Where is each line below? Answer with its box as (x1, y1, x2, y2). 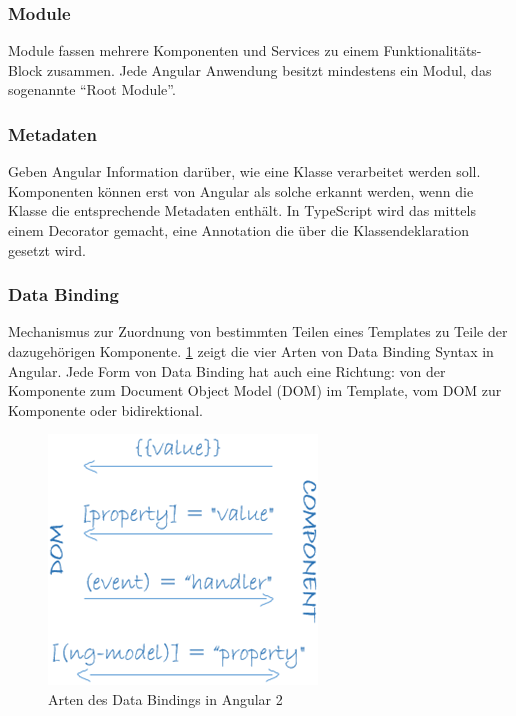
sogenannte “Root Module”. (8, 79, 176, 100)
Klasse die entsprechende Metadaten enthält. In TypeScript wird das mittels (8, 200, 476, 221)
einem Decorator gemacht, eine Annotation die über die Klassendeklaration (8, 220, 469, 240)
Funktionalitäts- (383, 40, 482, 61)
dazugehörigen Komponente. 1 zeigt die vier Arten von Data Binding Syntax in (8, 341, 494, 361)
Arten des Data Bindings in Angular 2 (48, 688, 283, 709)
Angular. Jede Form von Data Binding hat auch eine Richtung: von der (8, 360, 446, 381)
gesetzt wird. (8, 239, 86, 260)
